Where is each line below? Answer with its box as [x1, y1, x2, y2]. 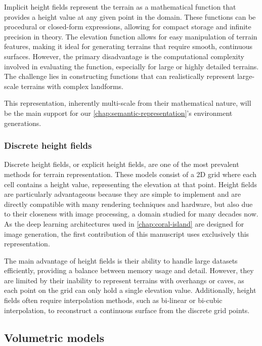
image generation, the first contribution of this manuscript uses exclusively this [4, 228, 249, 239]
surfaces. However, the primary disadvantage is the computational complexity [4, 51, 244, 61]
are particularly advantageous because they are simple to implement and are [4, 189, 241, 199]
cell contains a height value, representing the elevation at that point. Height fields [4, 179, 257, 189]
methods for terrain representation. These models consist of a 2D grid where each [4, 168, 257, 179]
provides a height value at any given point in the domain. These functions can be [4, 11, 256, 22]
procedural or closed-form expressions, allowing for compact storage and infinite [4, 21, 251, 32]
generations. [4, 117, 41, 128]
